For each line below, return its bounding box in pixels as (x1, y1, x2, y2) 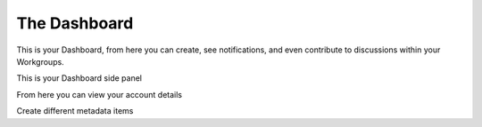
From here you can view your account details (16, 89, 183, 99)
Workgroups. (16, 56, 64, 67)
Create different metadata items (16, 106, 134, 116)
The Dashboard (16, 13, 134, 33)
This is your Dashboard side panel (16, 73, 143, 83)
